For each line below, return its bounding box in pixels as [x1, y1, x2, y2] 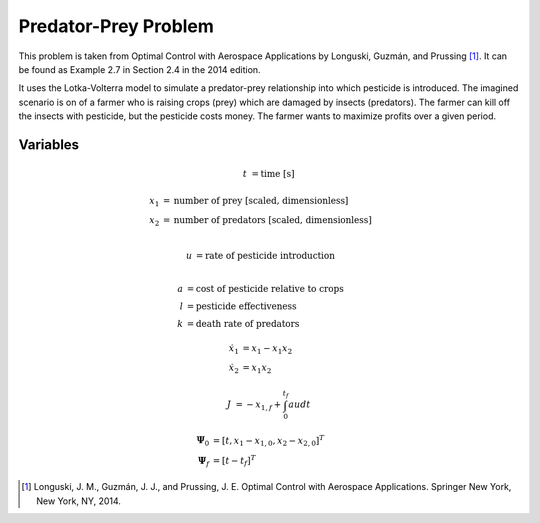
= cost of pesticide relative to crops [186, 283, 344, 294]
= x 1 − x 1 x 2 [242, 342, 293, 356]
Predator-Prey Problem [18, 15, 215, 37]
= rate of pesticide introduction [195, 250, 335, 261]
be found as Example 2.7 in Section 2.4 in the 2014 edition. [18, 63, 261, 75]
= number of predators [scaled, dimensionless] [162, 215, 372, 226]
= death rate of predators [186, 318, 300, 329]
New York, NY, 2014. [36, 495, 122, 507]
